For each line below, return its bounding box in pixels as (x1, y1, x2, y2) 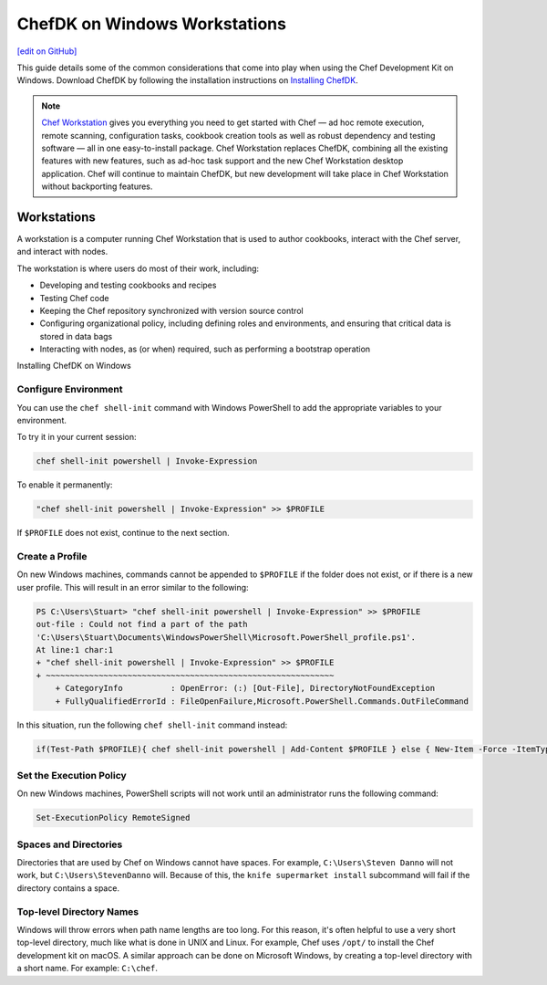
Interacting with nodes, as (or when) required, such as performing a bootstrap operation (39, 343, 371, 355)
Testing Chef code (39, 292, 109, 303)
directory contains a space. (16, 882, 120, 894)
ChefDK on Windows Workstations (16, 14, 287, 34)
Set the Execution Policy (16, 769, 127, 781)
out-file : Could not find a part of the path (36, 619, 248, 630)
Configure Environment (16, 383, 123, 396)
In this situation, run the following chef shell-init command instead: (16, 719, 288, 730)
